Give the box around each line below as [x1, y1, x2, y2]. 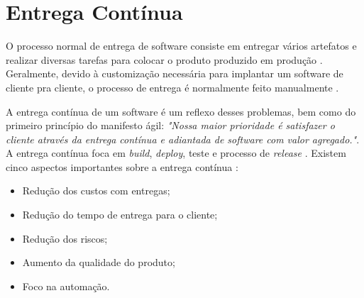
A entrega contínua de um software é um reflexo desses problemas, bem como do [6, 104, 356, 118]
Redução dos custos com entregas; [22, 183, 170, 198]
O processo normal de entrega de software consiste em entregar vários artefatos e [6, 38, 357, 53]
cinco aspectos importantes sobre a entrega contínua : [6, 159, 238, 174]
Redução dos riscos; [22, 231, 108, 245]
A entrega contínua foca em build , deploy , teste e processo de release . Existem [6, 145, 346, 160]
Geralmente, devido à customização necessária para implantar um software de [6, 66, 343, 81]
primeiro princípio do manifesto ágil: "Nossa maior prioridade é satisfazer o [6, 118, 335, 133]
